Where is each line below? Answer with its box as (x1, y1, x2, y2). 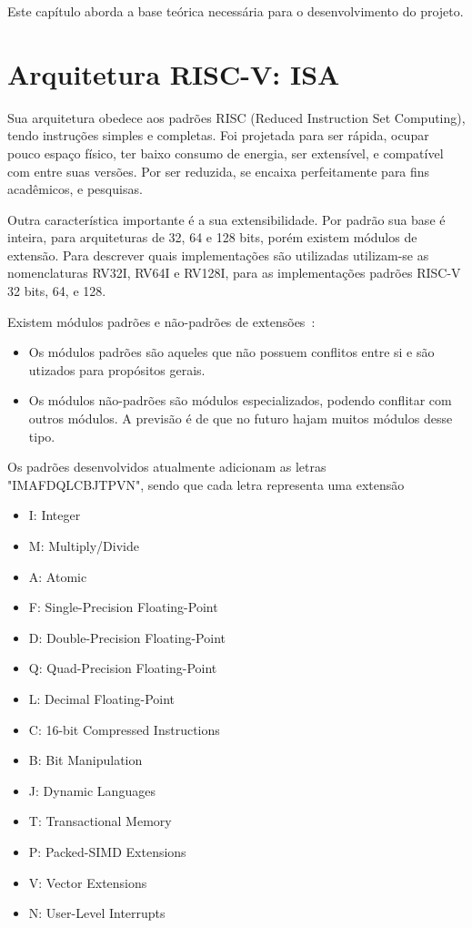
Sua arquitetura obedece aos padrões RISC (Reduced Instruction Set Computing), (7, 107, 466, 127)
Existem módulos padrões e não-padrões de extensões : (7, 311, 316, 331)
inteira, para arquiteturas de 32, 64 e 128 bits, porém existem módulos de (7, 228, 417, 247)
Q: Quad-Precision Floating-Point (28, 658, 217, 678)
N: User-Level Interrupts (28, 903, 166, 923)
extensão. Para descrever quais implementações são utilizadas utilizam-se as (7, 245, 429, 264)
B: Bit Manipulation (28, 750, 143, 770)
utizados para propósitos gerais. (28, 360, 206, 379)
